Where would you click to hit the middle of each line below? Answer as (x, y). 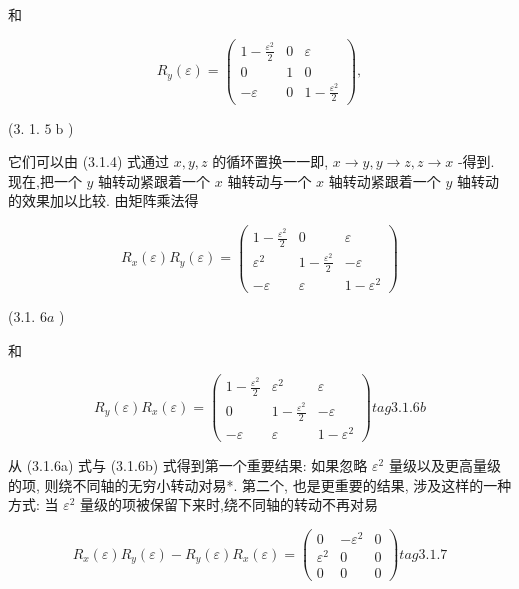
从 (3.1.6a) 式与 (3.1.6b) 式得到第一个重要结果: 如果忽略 (188, 465)
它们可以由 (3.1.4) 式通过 (88, 161)
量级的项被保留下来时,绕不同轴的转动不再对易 (229, 504)
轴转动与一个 (269, 180)
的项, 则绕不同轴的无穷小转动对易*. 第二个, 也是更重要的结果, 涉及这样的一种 (260, 484)
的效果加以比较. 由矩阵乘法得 (103, 200)
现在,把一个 (45, 180)
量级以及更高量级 (444, 465)
